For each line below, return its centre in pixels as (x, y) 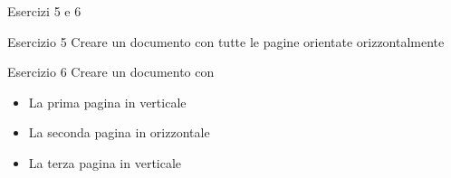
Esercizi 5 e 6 (44, 11)
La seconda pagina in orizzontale (119, 132)
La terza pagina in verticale (105, 162)
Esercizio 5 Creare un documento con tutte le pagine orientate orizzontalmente (226, 41)
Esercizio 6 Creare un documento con (111, 72)
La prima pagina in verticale (107, 102)
